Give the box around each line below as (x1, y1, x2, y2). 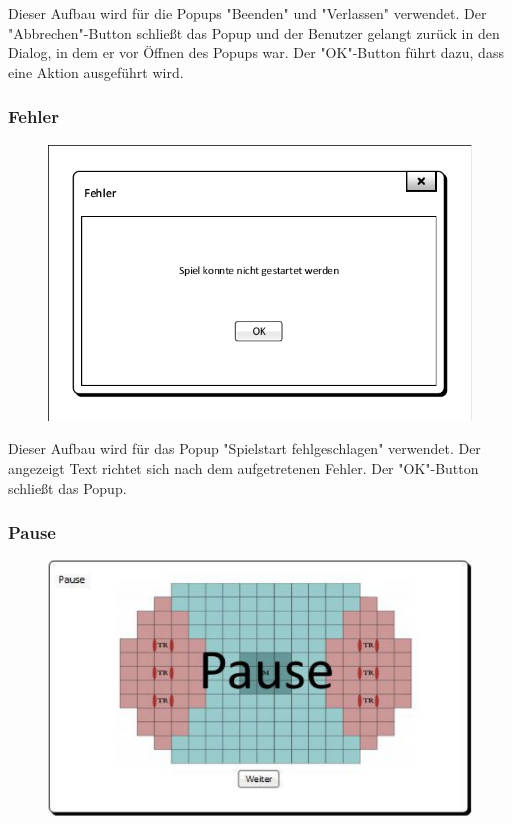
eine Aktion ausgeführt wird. (8, 61, 184, 82)
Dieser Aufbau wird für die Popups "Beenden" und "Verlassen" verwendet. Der (8, 3, 487, 23)
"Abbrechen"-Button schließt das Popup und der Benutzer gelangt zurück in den (8, 22, 500, 43)
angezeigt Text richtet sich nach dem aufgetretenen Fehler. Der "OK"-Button (8, 458, 479, 479)
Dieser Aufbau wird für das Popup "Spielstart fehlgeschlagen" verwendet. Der (8, 438, 481, 459)
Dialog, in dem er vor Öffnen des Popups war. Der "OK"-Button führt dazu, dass (8, 42, 504, 63)
